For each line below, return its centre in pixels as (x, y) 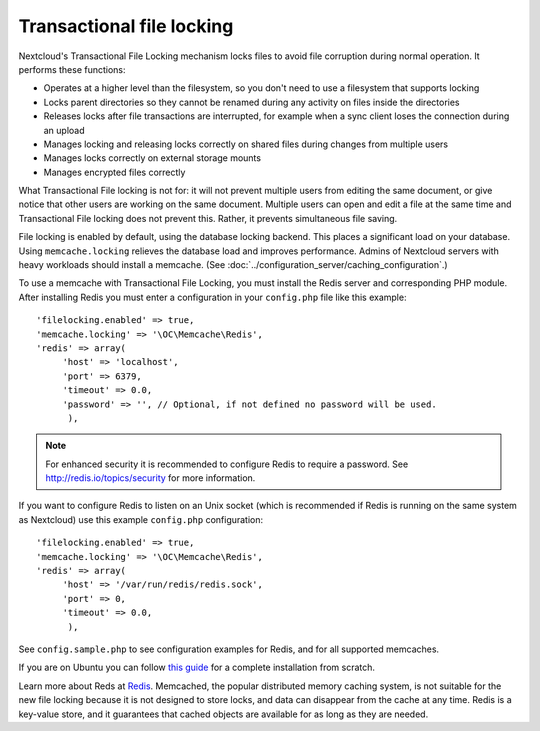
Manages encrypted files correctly (114, 172)
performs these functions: (72, 69)
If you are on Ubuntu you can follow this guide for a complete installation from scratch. (196, 667)
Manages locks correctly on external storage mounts (152, 158)
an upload (64, 130)
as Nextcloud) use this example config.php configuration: (141, 519)
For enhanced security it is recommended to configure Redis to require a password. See (227, 464)
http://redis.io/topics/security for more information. (150, 478)
